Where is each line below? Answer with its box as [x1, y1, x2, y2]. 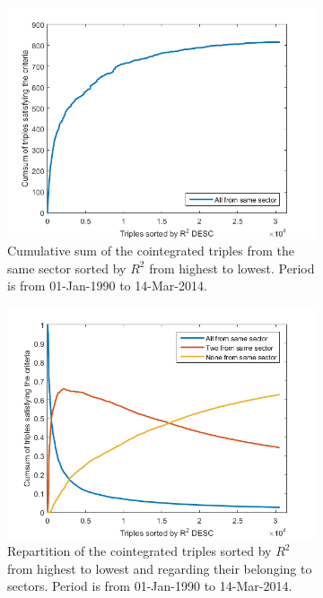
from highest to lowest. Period [149, 258, 315, 277]
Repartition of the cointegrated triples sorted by [7, 542, 272, 560]
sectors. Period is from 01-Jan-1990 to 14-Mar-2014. [7, 576, 292, 595]
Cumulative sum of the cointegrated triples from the [7, 241, 294, 260]
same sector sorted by [7, 258, 127, 277]
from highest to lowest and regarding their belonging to [7, 559, 312, 577]
